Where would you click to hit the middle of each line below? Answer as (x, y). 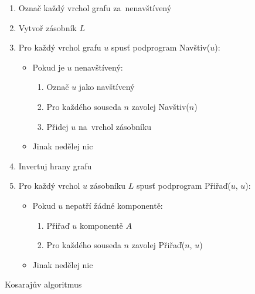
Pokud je (48, 67)
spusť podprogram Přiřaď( (183, 186)
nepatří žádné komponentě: (114, 205)
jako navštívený (107, 87)
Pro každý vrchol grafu (60, 47)
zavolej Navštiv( (160, 106)
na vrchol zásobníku (115, 126)
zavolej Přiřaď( (158, 245)
